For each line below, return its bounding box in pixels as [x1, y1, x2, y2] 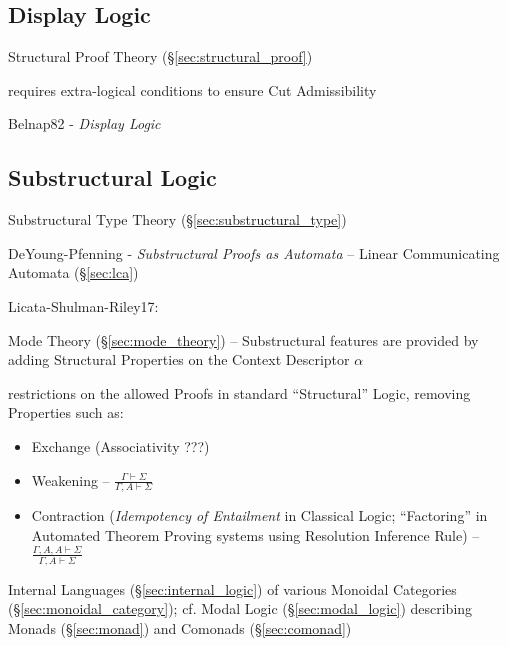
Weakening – [31, 469, 110, 490]
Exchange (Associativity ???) [31, 435, 210, 456]
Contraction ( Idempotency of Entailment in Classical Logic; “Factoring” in [31, 505, 488, 526]
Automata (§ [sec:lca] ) [8, 262, 139, 283]
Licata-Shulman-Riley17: [8, 295, 159, 316]
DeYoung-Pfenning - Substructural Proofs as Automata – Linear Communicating [8, 242, 500, 263]
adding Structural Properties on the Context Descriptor [8, 349, 350, 370]
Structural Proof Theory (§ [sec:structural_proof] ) [8, 46, 313, 67]
